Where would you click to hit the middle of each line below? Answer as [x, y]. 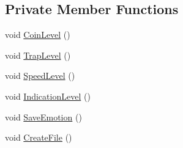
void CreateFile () [39, 137]
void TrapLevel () [38, 55]
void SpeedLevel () [40, 76]
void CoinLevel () [38, 35]
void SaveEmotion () [43, 117]
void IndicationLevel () [48, 96]
